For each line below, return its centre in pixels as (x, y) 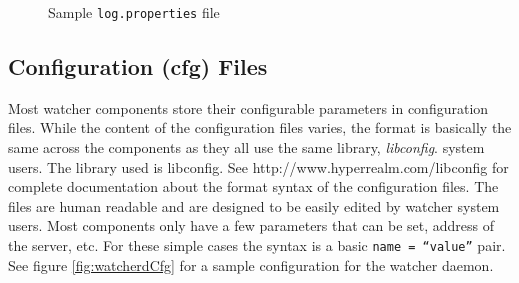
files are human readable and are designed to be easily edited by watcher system (254, 205)
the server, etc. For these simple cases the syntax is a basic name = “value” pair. (257, 245)
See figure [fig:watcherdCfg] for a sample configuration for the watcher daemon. (251, 264)
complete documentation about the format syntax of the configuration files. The (253, 186)
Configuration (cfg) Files (138, 66)
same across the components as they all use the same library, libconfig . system (246, 147)
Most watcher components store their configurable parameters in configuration (248, 107)
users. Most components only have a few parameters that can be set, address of (251, 225)
